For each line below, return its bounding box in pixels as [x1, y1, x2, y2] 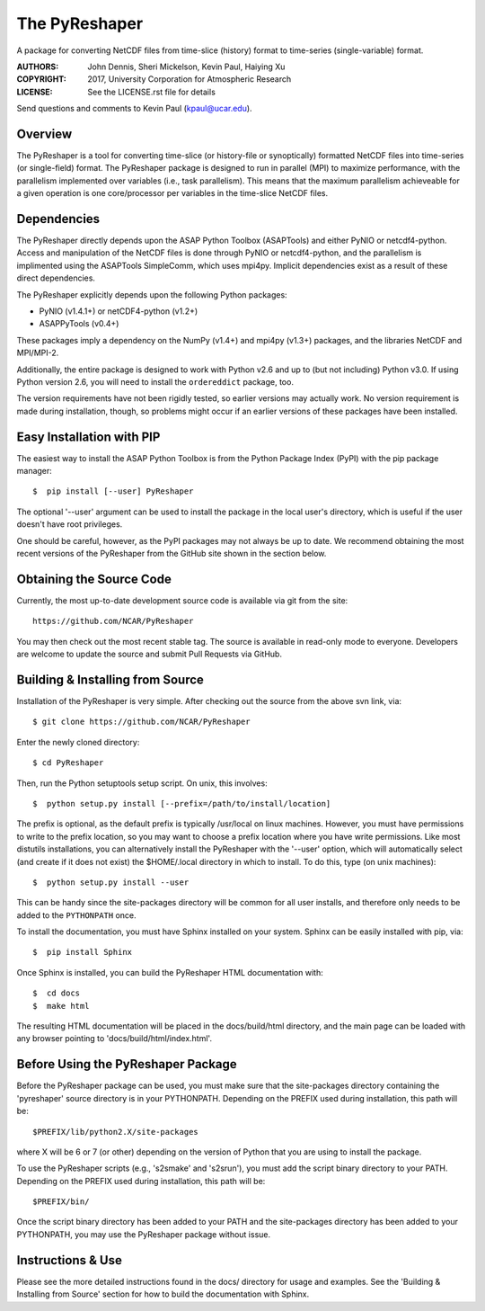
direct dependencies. [16, 272, 96, 283]
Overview [16, 126, 73, 141]
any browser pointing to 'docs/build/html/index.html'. [16, 1033, 213, 1044]
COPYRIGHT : [16, 74, 67, 85]
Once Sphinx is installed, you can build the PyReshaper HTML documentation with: [16, 967, 323, 977]
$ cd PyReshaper [32, 758, 104, 768]
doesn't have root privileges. [16, 519, 123, 530]
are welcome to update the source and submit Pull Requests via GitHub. [16, 648, 283, 660]
